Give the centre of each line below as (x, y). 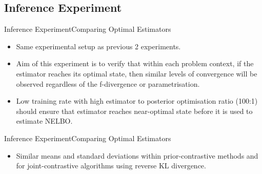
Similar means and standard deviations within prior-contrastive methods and (137, 155)
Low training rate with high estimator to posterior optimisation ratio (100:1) (137, 101)
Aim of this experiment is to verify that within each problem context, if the (135, 63)
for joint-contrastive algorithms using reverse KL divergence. (111, 166)
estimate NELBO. (44, 121)
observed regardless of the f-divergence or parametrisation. (108, 83)
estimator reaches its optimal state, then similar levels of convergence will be (137, 73)
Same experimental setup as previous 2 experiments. (98, 46)
